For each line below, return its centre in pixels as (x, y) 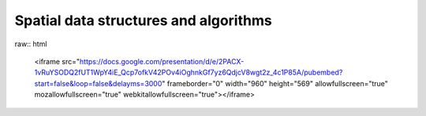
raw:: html (31, 44)
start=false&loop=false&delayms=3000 (98, 83)
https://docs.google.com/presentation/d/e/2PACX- (162, 61)
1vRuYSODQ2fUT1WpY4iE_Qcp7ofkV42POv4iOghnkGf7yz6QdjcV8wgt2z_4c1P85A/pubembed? (189, 72)
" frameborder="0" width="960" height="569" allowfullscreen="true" (275, 83)
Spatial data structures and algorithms (143, 20)
